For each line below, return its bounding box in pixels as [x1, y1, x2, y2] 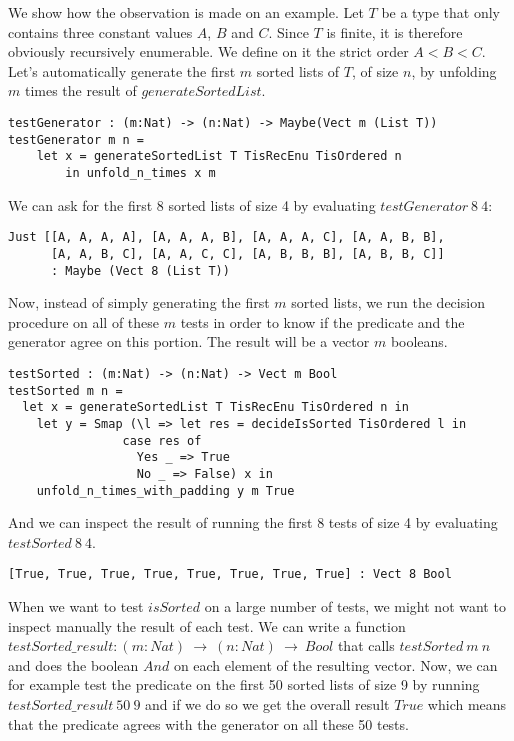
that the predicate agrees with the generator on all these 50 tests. [8, 713, 409, 734]
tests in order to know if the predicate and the [180, 311, 465, 332]
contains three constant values [8, 21, 193, 42]
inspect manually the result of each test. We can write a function [8, 615, 406, 636]
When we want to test [8, 596, 144, 617]
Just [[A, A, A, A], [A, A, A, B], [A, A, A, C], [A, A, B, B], [8, 230, 445, 245]
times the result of [24, 80, 137, 101]
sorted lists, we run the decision [291, 292, 485, 313]
